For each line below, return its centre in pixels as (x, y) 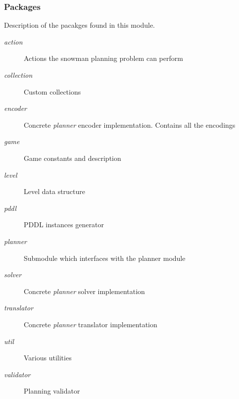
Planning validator (52, 391)
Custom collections (52, 91)
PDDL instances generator (64, 224)
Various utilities (48, 358)
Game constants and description (72, 158)
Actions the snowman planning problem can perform (103, 58)
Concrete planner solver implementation (84, 291)
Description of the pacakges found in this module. (79, 25)
